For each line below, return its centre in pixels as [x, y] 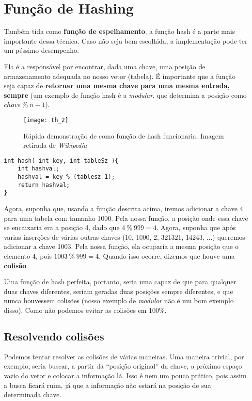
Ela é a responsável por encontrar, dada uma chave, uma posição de [105, 66]
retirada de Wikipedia [55, 145]
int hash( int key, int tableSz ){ [61, 161]
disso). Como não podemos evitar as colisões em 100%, [85, 310]
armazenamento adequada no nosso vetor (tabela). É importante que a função [120, 76]
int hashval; [39, 169]
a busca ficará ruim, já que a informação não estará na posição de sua [108, 385]
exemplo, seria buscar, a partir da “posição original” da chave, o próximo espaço [123, 366]
